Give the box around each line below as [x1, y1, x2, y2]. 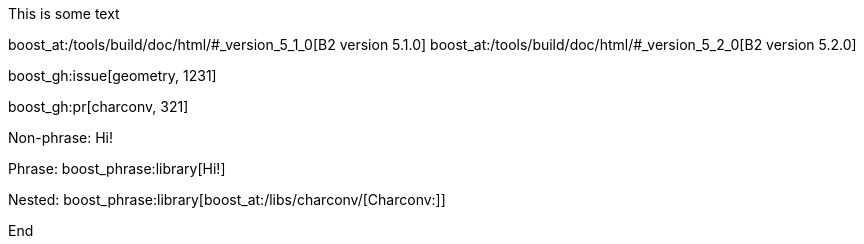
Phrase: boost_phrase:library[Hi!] [8, 160, 226, 177]
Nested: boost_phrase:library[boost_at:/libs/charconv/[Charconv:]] [8, 191, 446, 208]
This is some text [8, 5, 120, 22]
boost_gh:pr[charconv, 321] [8, 98, 189, 115]
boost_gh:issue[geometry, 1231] [8, 67, 217, 84]
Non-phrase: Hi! [8, 129, 113, 146]
